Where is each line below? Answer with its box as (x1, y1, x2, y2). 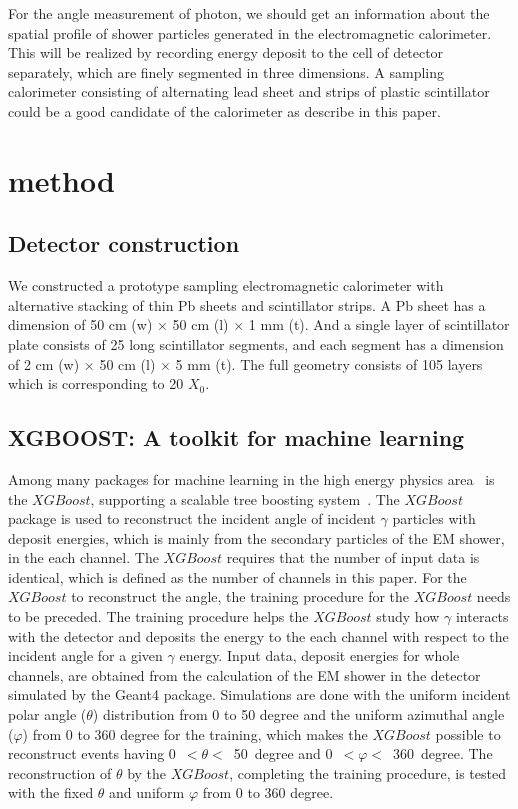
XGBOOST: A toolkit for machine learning (8, 422, 465, 453)
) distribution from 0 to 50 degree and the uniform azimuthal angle (92, 704, 505, 725)
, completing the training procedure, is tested (229, 762, 506, 783)
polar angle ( (8, 704, 87, 725)
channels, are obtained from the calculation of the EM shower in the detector (8, 664, 481, 685)
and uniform (109, 782, 185, 803)
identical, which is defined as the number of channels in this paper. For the (8, 566, 467, 587)
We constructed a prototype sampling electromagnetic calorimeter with (8, 275, 444, 296)
